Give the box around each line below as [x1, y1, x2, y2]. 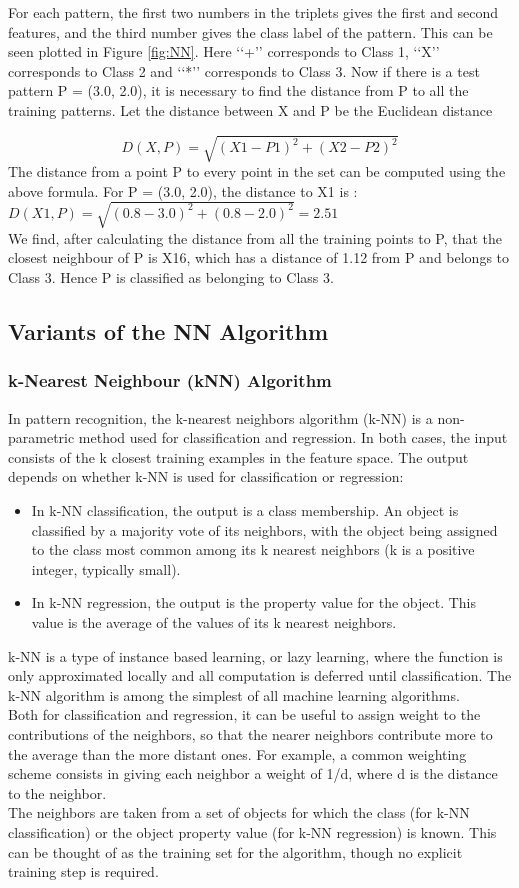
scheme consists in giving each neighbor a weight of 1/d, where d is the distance [8, 763, 498, 784]
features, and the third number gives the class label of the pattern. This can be [8, 21, 493, 42]
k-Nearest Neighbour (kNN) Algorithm [8, 368, 332, 393]
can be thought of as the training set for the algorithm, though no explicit [8, 841, 463, 862]
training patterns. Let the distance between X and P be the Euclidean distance [8, 99, 493, 120]
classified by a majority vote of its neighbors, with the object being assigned [31, 519, 498, 540]
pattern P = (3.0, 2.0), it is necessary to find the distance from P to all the [8, 80, 469, 101]
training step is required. [8, 861, 159, 882]
